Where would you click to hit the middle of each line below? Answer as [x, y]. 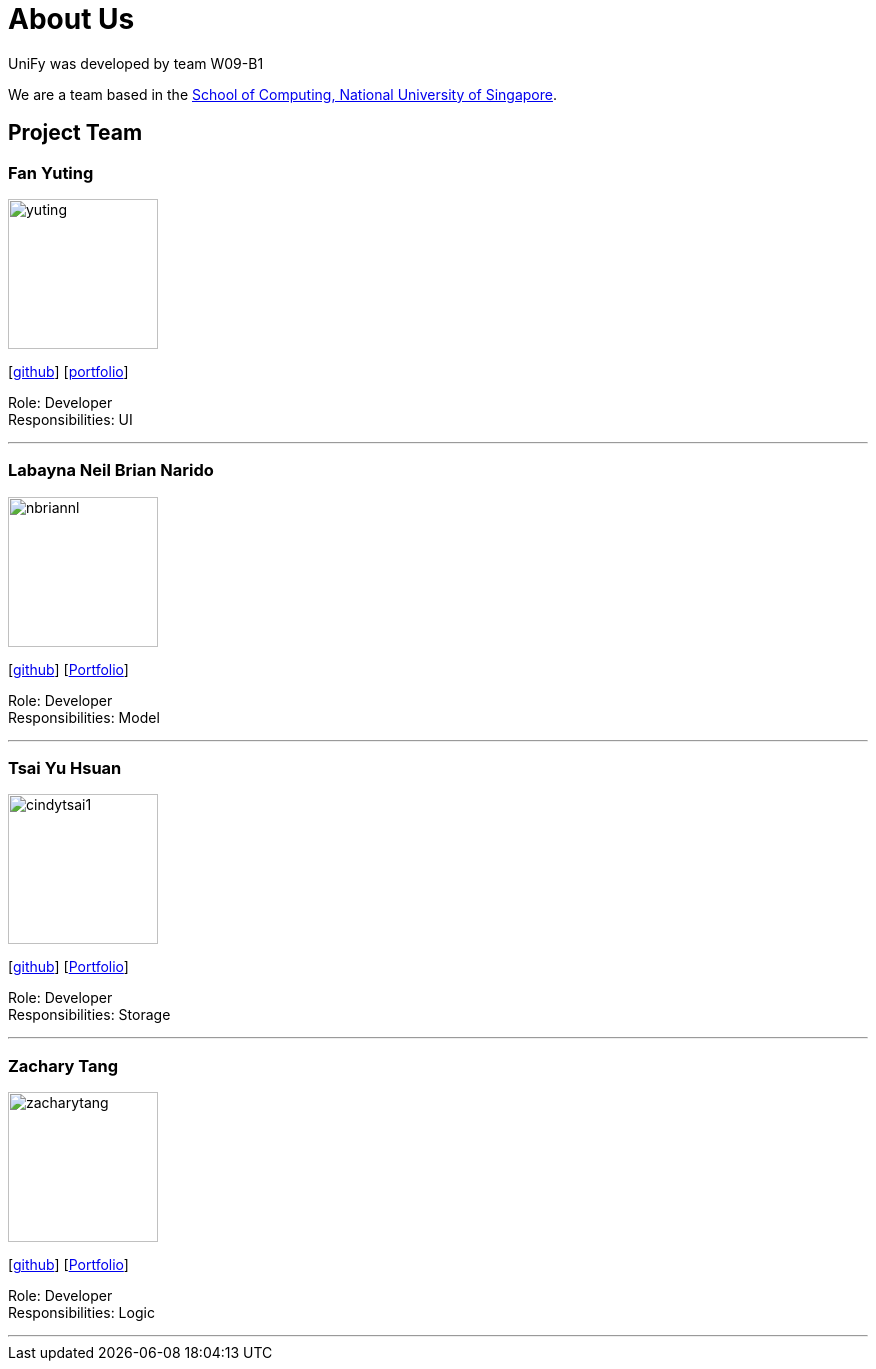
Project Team [75, 133]
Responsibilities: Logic [81, 1313]
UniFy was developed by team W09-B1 [136, 63]
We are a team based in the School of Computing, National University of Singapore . [283, 94]
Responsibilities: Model [84, 717]
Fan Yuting [51, 172]
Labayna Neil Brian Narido [111, 470]
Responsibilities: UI [70, 419]
